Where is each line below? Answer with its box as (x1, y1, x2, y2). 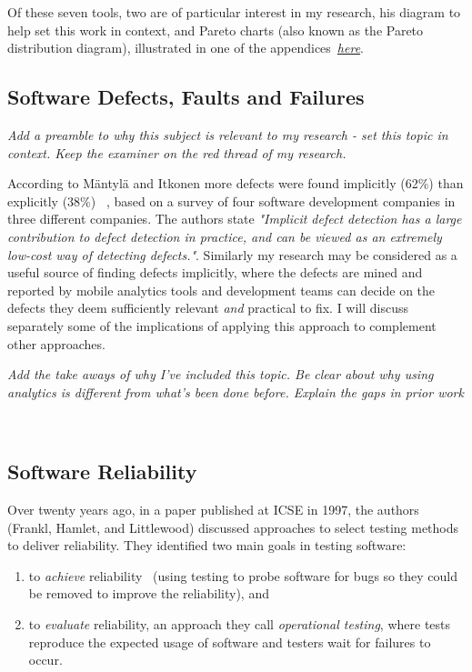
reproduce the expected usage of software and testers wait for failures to (28, 632, 431, 651)
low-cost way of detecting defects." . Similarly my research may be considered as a (7, 245, 457, 264)
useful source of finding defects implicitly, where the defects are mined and (7, 263, 423, 282)
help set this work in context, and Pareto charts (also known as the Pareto (7, 20, 424, 39)
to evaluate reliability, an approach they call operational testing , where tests (28, 615, 451, 634)
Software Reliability (7, 457, 197, 486)
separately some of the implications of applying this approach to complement (7, 316, 437, 335)
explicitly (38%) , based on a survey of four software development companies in (7, 191, 456, 210)
